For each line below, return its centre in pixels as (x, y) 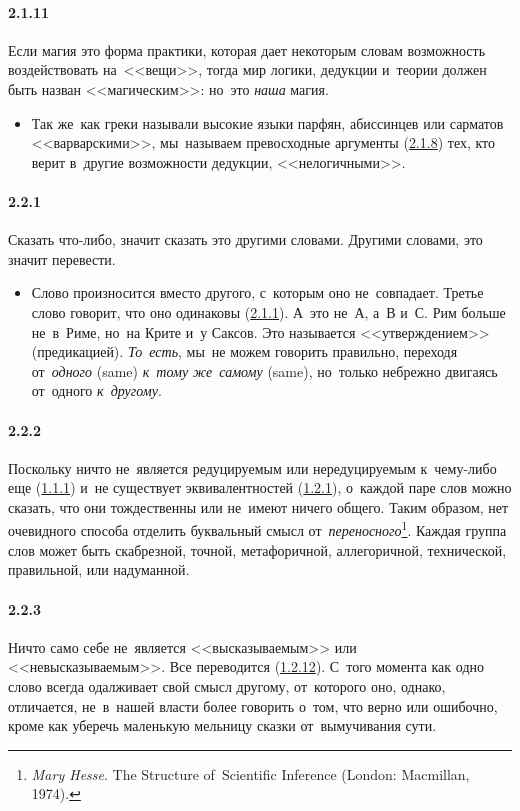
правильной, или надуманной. (99, 569)
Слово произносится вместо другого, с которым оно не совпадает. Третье (257, 292)
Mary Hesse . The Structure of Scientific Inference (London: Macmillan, (250, 773)
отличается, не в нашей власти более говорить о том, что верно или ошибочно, (253, 705)
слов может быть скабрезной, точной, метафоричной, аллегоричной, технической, (257, 549)
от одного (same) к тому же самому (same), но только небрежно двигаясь (264, 370)
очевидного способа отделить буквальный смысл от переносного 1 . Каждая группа (257, 529)
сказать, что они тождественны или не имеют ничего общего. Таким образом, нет (258, 506)
